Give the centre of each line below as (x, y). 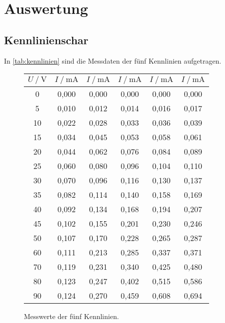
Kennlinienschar (46, 40)
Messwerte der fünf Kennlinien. (71, 316)
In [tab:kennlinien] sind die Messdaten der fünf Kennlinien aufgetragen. (113, 60)
